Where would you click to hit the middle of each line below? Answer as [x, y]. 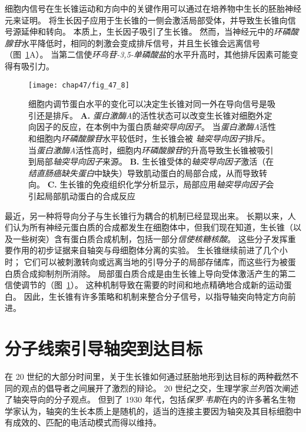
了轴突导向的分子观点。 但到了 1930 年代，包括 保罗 [104, 399]
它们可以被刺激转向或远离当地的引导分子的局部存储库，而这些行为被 [156, 261]
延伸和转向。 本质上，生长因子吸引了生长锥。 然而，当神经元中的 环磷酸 [160, 31]
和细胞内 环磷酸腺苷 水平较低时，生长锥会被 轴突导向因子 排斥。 [149, 138]
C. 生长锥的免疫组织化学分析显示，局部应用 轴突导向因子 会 [161, 184]
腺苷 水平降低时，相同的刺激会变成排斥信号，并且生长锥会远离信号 [132, 43]
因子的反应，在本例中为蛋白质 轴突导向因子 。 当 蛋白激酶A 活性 [156, 127]
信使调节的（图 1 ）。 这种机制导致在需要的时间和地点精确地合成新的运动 [144, 285]
